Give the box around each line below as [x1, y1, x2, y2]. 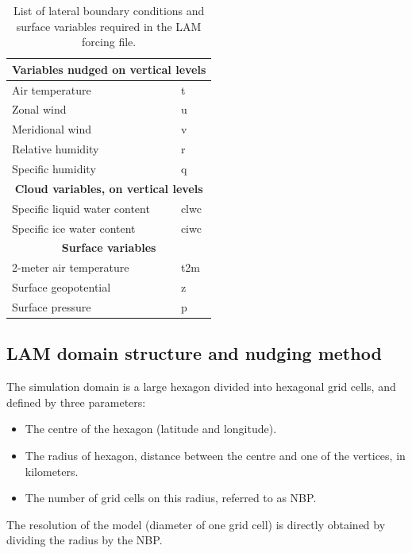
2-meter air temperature [12, 259, 129, 276]
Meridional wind [12, 121, 92, 137]
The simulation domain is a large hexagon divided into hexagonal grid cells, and [6, 378, 396, 395]
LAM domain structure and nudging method [6, 341, 382, 365]
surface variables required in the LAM [16, 17, 202, 34]
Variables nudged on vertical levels [12, 60, 206, 77]
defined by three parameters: [6, 393, 146, 410]
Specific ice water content [12, 219, 136, 236]
